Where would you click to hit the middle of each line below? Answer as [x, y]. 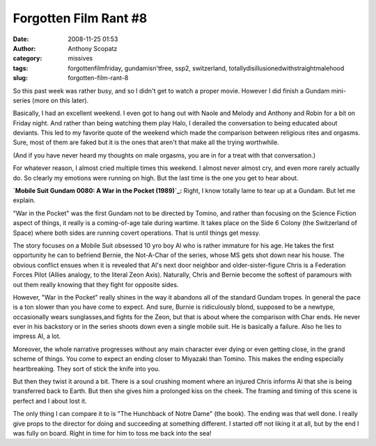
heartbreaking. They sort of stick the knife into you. [86, 369]
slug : [20, 78]
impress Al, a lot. [37, 336]
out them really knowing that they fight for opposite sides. [96, 284]
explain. [24, 200]
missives [80, 59]
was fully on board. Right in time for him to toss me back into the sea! [112, 433]
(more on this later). [60, 100]
